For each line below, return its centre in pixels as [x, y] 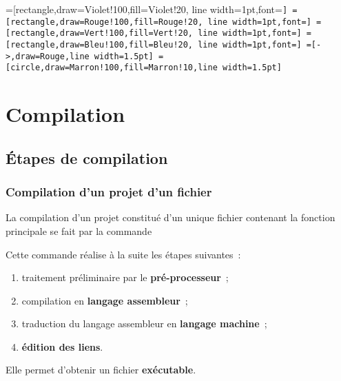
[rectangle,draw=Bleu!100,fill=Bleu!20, [100, 44]
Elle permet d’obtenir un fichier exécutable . [101, 370]
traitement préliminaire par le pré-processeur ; [125, 277]
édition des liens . [62, 346]
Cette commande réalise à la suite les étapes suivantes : [123, 254]
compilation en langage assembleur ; [105, 300]
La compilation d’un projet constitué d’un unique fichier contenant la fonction [170, 217]
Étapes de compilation [87, 157]
